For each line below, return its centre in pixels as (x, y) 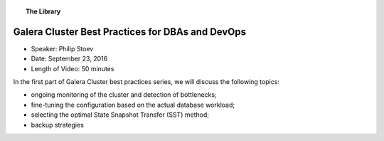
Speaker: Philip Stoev (62, 48)
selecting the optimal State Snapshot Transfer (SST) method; (120, 115)
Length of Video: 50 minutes (73, 68)
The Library (43, 11)
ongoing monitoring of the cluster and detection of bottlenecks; (124, 95)
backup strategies (58, 125)
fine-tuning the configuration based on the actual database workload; (133, 105)
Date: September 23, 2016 (69, 59)
